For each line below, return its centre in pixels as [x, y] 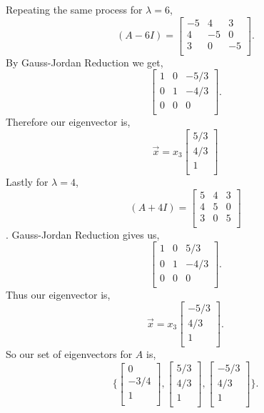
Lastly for [27, 182]
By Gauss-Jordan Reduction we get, [85, 62]
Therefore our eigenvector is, [68, 122]
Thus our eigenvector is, [58, 294]
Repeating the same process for [74, 9]
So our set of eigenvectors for [69, 354]
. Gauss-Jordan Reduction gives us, [83, 234]
